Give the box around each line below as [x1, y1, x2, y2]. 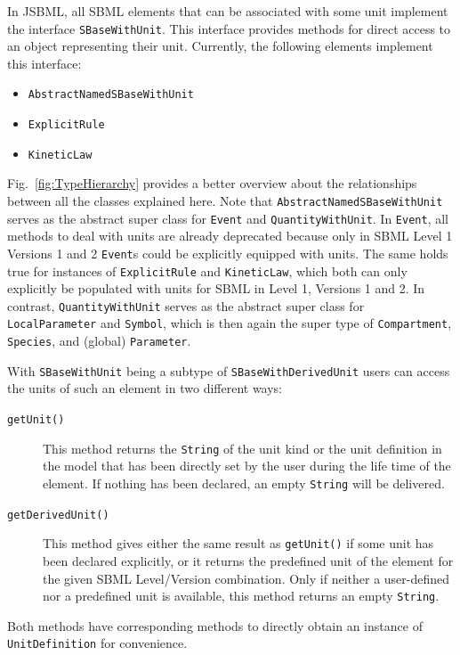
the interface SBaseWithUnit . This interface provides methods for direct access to [7, 19, 451, 37]
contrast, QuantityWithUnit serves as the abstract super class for [7, 296, 365, 315]
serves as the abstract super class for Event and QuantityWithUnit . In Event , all [7, 209, 448, 227]
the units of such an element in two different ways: [7, 379, 283, 397]
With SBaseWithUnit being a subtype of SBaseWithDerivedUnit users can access [7, 361, 450, 380]
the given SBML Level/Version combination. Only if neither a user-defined [43, 569, 450, 587]
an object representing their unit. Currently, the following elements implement [7, 37, 433, 55]
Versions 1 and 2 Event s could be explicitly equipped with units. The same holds [7, 243, 448, 262]
